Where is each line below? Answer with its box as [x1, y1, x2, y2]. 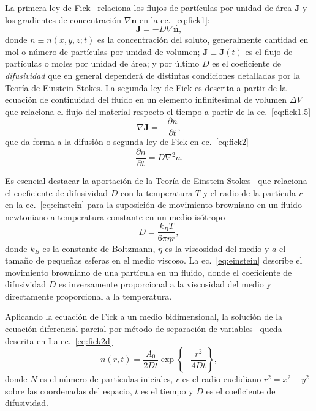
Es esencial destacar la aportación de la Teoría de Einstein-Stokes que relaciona [5, 174, 307, 187]
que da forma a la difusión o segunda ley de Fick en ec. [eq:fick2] [5, 135, 249, 148]
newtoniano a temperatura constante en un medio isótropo [5, 210, 225, 223]
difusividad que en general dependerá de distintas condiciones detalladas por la [5, 68, 301, 81]
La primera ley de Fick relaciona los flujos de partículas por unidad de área [5, 1, 292, 13]
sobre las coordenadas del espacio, [5, 384, 132, 397]
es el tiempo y [141, 384, 194, 397]
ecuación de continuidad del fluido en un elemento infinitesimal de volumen [5, 93, 287, 106]
